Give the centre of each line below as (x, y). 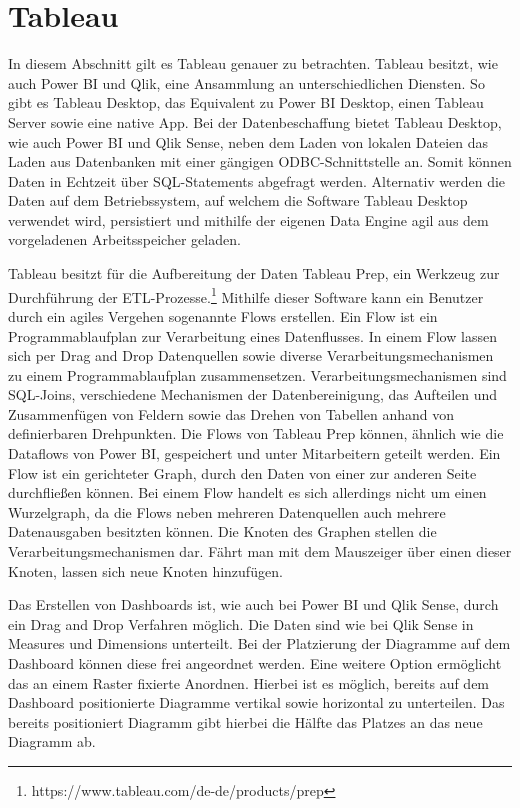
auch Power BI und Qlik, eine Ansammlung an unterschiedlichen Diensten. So (246, 82)
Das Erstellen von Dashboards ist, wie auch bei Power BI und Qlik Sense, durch (253, 604)
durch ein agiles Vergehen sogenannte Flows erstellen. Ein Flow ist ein (223, 315)
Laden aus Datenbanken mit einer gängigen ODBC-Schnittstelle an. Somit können (260, 161)
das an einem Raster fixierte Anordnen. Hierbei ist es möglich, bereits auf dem (249, 682)
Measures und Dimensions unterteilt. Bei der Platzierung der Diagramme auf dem (259, 643)
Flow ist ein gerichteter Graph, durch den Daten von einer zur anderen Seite (242, 472)
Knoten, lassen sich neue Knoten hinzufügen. (145, 570)
